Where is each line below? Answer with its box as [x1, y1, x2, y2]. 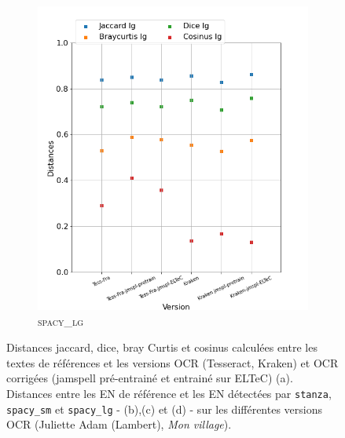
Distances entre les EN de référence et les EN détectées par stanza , [6, 385, 332, 401]
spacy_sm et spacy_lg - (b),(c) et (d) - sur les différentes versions [6, 400, 323, 417]
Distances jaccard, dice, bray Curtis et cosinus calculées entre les [6, 339, 317, 356]
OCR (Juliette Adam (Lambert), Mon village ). [6, 416, 232, 433]
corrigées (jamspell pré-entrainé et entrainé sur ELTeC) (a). [6, 370, 293, 386]
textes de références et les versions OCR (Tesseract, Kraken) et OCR [6, 354, 339, 370]
